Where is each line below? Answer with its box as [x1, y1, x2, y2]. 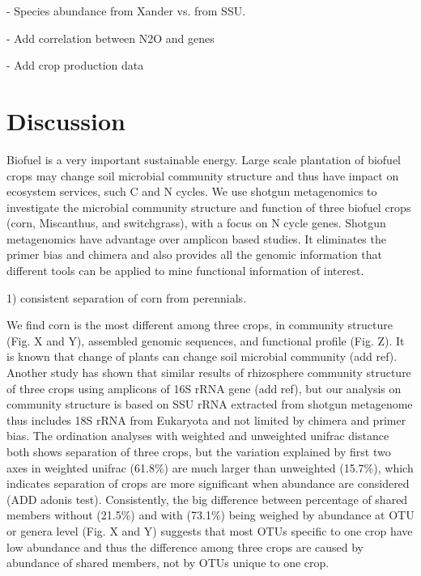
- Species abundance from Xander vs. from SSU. [6, 2, 246, 19]
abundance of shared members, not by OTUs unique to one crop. [6, 554, 330, 571]
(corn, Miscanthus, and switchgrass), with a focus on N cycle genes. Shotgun [6, 214, 386, 231]
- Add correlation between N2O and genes [6, 29, 215, 46]
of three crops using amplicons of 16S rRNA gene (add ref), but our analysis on [6, 379, 402, 396]
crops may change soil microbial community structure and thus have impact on [6, 167, 399, 184]
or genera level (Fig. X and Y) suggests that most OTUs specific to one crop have [6, 522, 413, 539]
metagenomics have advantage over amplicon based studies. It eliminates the [6, 230, 386, 247]
